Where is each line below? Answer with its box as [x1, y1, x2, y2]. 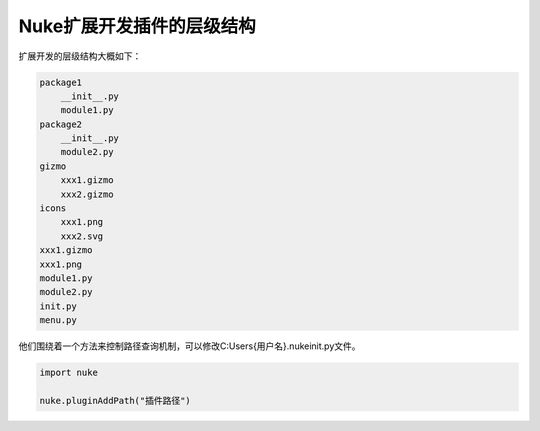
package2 [39, 118, 83, 130]
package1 [39, 76, 83, 88]
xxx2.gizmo [60, 188, 114, 200]
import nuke [39, 367, 99, 379]
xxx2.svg [60, 230, 104, 242]
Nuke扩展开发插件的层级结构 [18, 15, 257, 37]
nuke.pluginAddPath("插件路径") [39, 395, 192, 406]
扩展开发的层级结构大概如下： [18, 50, 142, 62]
